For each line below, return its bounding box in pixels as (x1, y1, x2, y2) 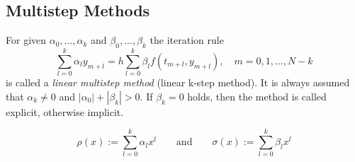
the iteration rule (150, 33, 224, 47)
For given (6, 33, 47, 47)
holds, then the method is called (187, 88, 327, 103)
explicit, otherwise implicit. (6, 104, 124, 119)
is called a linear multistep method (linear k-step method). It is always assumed (6, 75, 350, 90)
